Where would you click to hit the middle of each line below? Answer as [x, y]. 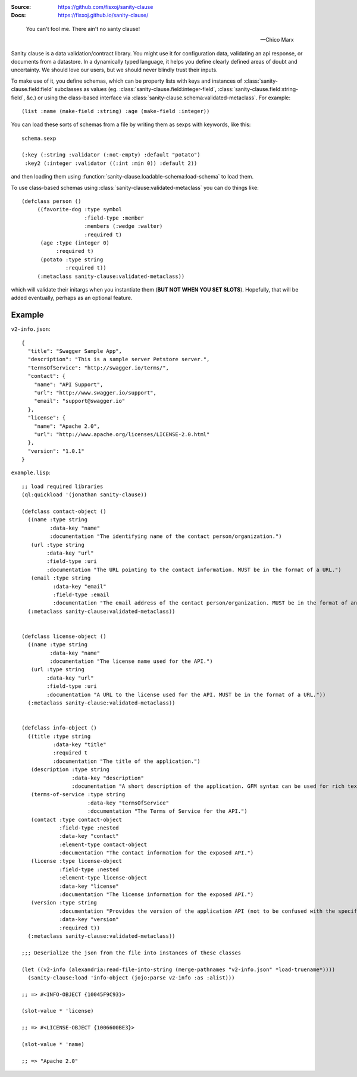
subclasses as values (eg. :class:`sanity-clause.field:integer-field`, [135, 89]
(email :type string [61, 578]
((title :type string [59, 736]
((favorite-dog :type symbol [79, 209]
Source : [21, 7]
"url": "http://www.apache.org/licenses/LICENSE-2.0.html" [122, 434]
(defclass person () [51, 201]
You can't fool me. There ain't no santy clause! [83, 29]
